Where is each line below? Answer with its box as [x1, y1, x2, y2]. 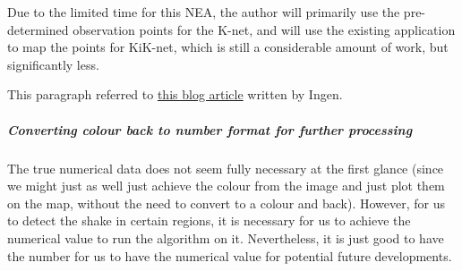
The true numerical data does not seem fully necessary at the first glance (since [7, 158, 444, 177]
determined [7, 20, 69, 38]
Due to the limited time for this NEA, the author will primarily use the [7, 3, 400, 21]
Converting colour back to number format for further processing [7, 120, 413, 139]
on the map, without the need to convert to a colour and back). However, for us [7, 193, 446, 212]
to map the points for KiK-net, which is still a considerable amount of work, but [7, 38, 449, 56]
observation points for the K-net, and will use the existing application [73, 20, 456, 38]
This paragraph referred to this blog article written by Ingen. [7, 85, 343, 104]
